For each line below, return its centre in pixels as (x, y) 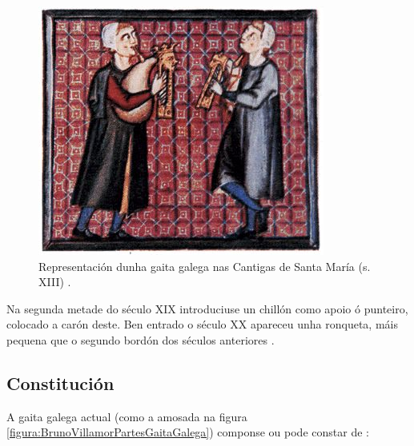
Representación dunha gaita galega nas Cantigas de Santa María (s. (205, 266)
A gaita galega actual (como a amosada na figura (127, 416)
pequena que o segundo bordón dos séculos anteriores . (141, 339)
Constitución (60, 382)
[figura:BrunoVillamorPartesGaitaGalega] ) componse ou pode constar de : (188, 432)
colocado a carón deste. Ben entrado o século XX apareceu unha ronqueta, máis (202, 324)
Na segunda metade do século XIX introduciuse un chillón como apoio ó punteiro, (207, 308)
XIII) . (55, 282)
